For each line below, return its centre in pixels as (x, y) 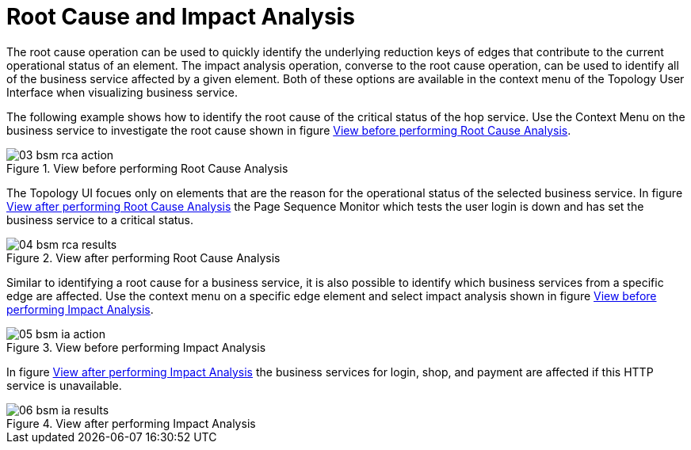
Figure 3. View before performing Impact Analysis (136, 347)
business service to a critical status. (100, 219)
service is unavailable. (64, 385)
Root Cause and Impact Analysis (181, 17)
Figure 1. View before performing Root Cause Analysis (147, 168)
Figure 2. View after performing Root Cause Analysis (143, 257)
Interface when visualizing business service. (122, 92)
